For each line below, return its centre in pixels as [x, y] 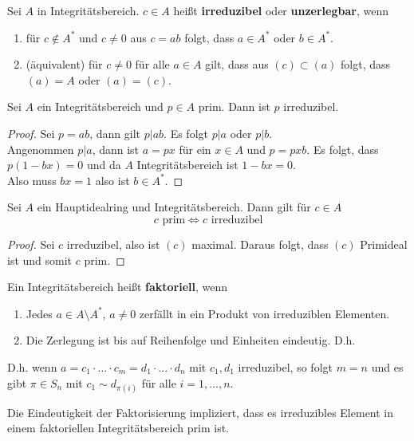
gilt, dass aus [237, 64]
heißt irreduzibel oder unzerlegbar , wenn [281, 10]
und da [104, 165]
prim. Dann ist [234, 106]
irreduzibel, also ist [113, 244]
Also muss [32, 180]
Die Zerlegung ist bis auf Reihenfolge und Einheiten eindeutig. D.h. [191, 340]
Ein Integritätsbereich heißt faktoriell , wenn [118, 287]
